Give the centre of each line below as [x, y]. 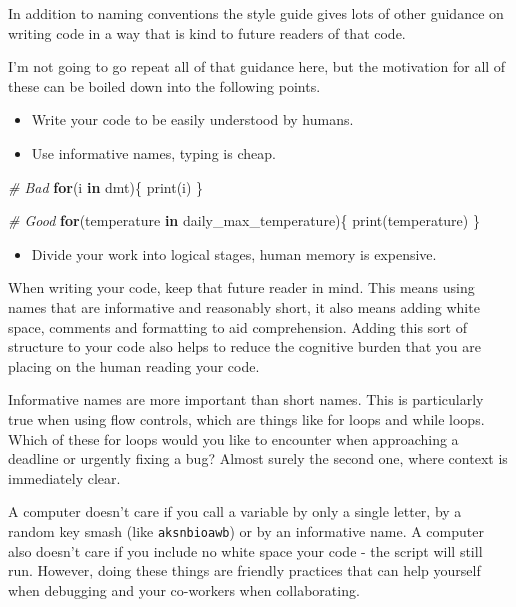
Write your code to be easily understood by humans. [192, 119]
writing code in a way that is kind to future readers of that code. [207, 32]
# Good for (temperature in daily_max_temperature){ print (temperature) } [244, 220]
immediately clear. [64, 477]
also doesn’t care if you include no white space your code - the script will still [245, 550]
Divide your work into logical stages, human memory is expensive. [234, 253]
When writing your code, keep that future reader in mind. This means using [241, 287]
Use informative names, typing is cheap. [153, 152]
